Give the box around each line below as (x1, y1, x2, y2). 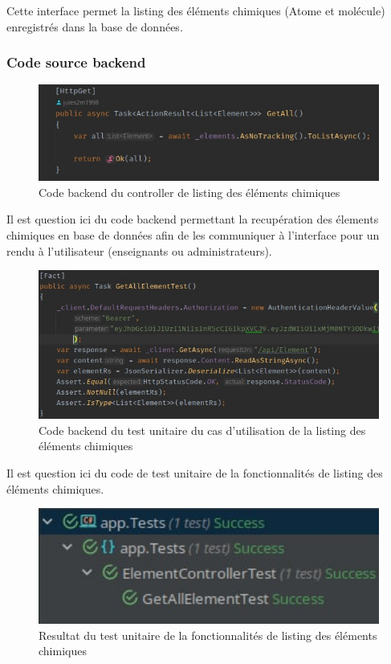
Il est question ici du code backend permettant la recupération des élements (6, 211, 379, 227)
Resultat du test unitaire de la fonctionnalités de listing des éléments (39, 626, 377, 643)
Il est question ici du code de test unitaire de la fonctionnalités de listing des (6, 464, 383, 481)
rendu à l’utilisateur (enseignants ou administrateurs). (6, 242, 272, 259)
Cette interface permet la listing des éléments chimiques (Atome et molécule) (6, 2, 385, 18)
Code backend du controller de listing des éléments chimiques (39, 183, 340, 200)
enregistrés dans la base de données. (6, 18, 183, 35)
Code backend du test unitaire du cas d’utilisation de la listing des (39, 421, 366, 438)
